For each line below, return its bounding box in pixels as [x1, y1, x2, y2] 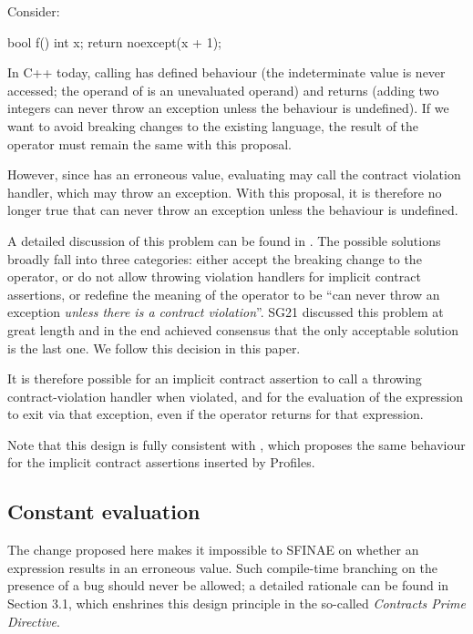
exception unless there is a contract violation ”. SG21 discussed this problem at [7, 302, 444, 322]
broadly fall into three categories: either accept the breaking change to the [7, 249, 422, 268]
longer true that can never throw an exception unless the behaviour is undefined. [7, 200, 458, 220]
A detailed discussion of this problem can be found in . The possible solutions [7, 230, 441, 250]
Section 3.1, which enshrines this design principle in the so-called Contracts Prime [7, 594, 466, 613]
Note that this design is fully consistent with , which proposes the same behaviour [7, 435, 466, 454]
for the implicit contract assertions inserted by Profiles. [7, 453, 315, 472]
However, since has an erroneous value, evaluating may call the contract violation [7, 165, 461, 184]
